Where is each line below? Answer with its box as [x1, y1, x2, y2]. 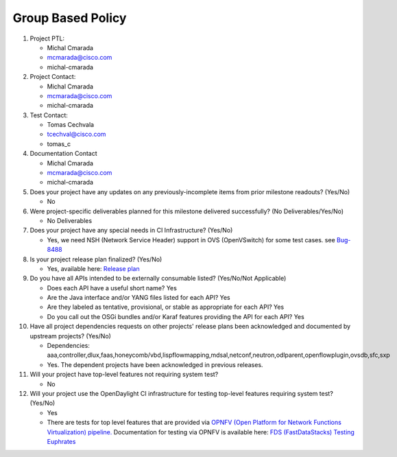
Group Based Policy [12, 10, 127, 25]
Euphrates [47, 437, 76, 445]
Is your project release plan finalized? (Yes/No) [29, 255, 163, 263]
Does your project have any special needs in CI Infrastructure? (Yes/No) [29, 226, 233, 235]
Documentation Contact [29, 150, 97, 158]
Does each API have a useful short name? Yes [47, 283, 178, 292]
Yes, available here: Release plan [47, 264, 140, 272]
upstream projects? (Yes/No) [29, 331, 111, 340]
